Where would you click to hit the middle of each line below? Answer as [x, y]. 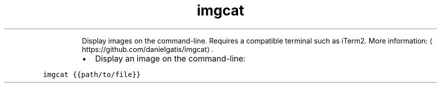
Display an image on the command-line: [170, 58]
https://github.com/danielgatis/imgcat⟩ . [148, 49]
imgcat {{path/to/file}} [92, 74]
